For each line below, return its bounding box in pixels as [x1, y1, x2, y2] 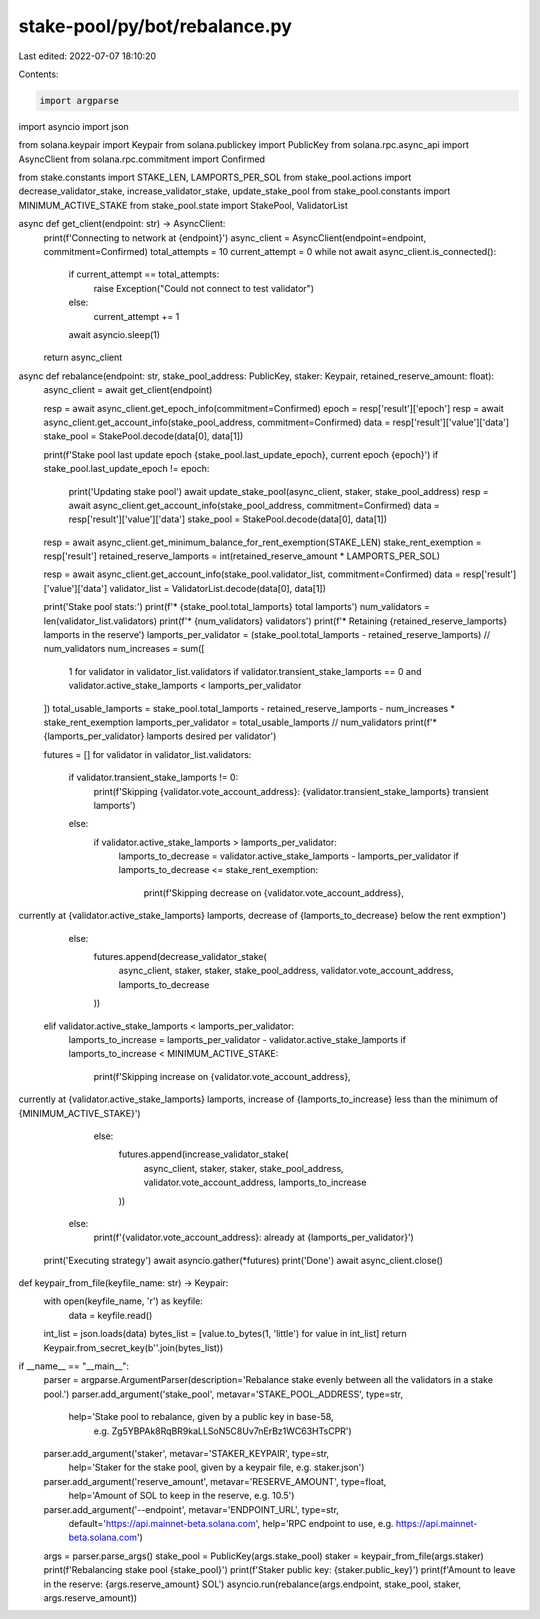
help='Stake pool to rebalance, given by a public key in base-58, [68, 1411, 334, 1423]
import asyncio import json [18, 120, 129, 132]
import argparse [39, 95, 120, 106]
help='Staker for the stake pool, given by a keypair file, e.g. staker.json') [68, 1461, 365, 1474]
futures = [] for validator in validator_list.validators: [43, 748, 252, 760]
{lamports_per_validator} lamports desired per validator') [43, 730, 277, 742]
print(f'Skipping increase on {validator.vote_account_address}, [93, 1070, 351, 1082]
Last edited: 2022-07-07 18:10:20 [18, 50, 157, 62]
